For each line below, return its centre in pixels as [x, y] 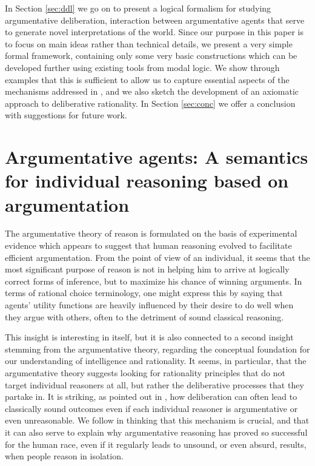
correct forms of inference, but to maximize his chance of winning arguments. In [154, 281]
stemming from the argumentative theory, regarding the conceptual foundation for [157, 349]
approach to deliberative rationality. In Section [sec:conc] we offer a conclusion [150, 103]
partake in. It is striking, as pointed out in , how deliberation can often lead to [151, 397]
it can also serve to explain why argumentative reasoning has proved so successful [156, 432]
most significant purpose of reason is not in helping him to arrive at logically [147, 269]
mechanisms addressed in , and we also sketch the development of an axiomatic [152, 91]
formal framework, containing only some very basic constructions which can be [151, 56]
